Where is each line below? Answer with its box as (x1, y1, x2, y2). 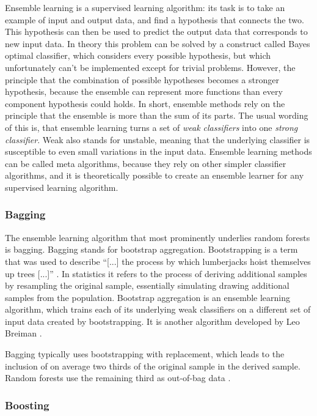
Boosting (5, 397, 49, 412)
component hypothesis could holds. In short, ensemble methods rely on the (5, 97, 285, 110)
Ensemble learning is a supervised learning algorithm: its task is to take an (5, 1, 285, 13)
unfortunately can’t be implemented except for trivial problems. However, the (5, 61, 296, 73)
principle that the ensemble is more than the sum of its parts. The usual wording (5, 109, 308, 122)
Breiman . (5, 327, 42, 340)
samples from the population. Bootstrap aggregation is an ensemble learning (5, 291, 291, 303)
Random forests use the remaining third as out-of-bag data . (5, 371, 231, 384)
